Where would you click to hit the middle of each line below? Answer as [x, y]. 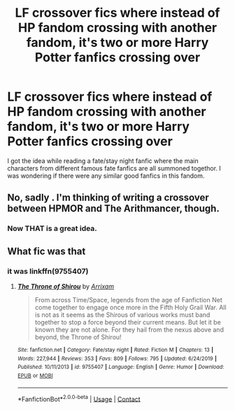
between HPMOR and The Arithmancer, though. [114, 209]
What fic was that [47, 251]
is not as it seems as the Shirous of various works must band [122, 314]
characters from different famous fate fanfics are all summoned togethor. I [114, 168]
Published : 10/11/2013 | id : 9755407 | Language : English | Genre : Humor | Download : [121, 367]
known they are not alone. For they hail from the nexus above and [129, 330]
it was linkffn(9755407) [48, 271]
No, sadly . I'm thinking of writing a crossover [108, 198]
